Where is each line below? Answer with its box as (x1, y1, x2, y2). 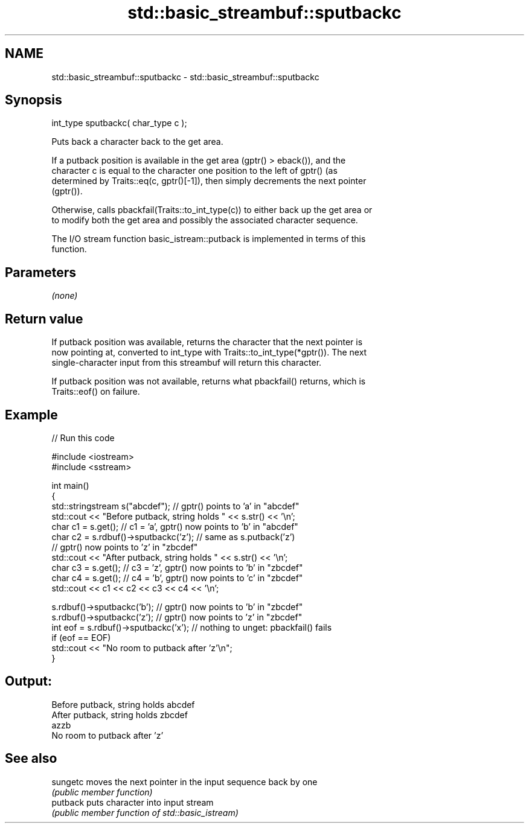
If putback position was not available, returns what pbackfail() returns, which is (51, 376, 366, 387)
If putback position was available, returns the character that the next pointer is (51, 337, 363, 348)
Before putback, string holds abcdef (51, 699, 195, 710)
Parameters (5, 264, 76, 280)
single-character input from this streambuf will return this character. (51, 357, 322, 368)
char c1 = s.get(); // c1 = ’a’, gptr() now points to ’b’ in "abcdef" (51, 521, 298, 532)
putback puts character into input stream (51, 797, 214, 807)
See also (5, 751, 57, 766)
